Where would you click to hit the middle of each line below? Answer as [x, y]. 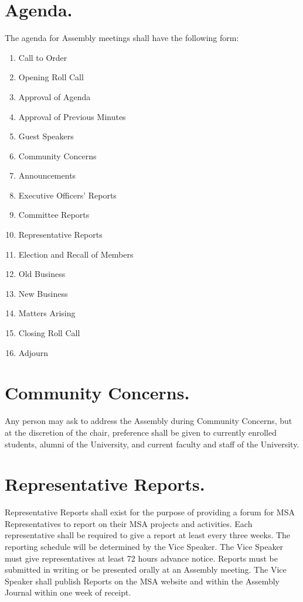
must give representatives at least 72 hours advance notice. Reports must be [141, 558]
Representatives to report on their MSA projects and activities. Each [129, 523]
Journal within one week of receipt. [68, 592]
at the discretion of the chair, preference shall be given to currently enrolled [141, 432]
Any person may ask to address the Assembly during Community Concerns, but [149, 421]
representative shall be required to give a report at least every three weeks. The [148, 535]
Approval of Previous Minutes [72, 116]
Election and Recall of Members [76, 254]
